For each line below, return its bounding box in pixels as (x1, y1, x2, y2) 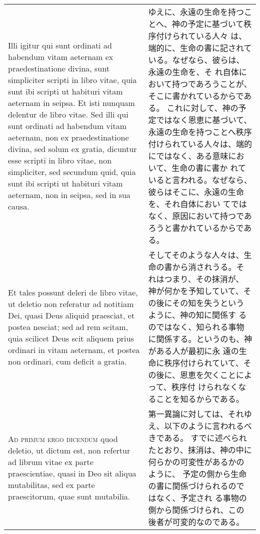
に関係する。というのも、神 (148, 333, 252, 344)
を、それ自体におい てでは (148, 198, 247, 209)
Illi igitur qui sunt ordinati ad (8, 39, 112, 51)
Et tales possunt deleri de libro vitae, (8, 286, 138, 298)
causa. (8, 200, 29, 212)
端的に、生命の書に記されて (148, 42, 252, 53)
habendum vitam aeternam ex (8, 50, 113, 62)
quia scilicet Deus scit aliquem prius (8, 332, 134, 344)
